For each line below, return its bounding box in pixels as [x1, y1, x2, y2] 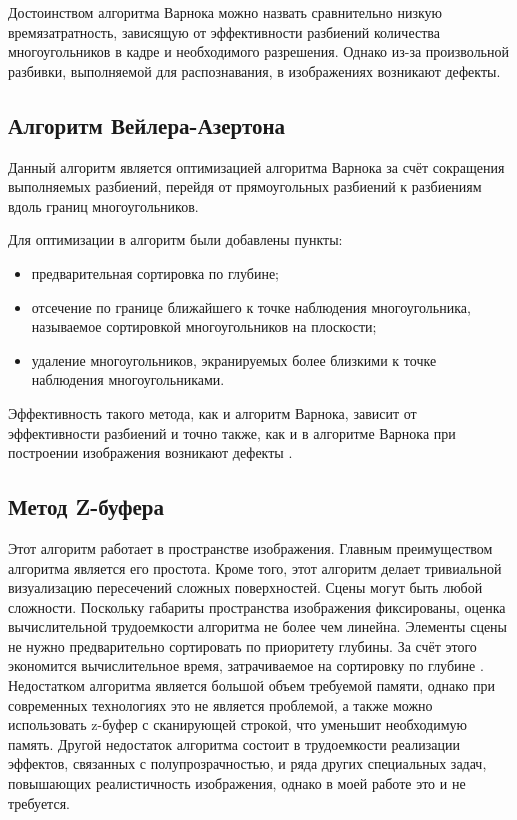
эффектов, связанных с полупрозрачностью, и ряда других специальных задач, [8, 753, 487, 774]
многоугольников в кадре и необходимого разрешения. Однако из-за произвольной [8, 41, 509, 62]
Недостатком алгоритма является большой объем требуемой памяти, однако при [8, 675, 495, 696]
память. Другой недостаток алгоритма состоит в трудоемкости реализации [8, 733, 460, 754]
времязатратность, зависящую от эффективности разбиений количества [8, 21, 440, 42]
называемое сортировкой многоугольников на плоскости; [31, 316, 377, 337]
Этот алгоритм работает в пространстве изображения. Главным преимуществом [8, 537, 493, 558]
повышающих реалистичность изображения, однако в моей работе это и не [8, 773, 466, 794]
